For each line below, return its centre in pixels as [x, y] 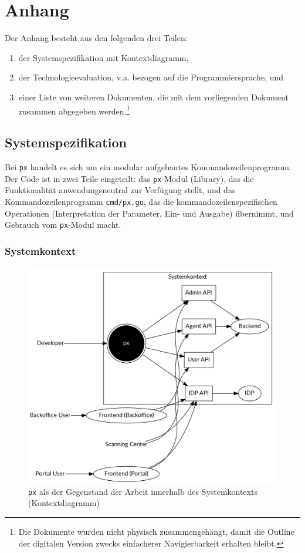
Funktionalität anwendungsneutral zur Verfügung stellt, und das [120, 190]
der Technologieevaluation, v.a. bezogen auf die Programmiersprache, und [151, 77]
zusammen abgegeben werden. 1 [74, 110]
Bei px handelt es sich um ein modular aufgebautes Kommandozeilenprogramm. [148, 166]
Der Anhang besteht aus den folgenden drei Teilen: [96, 38]
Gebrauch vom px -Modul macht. [63, 225]
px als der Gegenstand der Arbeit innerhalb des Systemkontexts [143, 491]
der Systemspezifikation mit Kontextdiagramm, [104, 57]
